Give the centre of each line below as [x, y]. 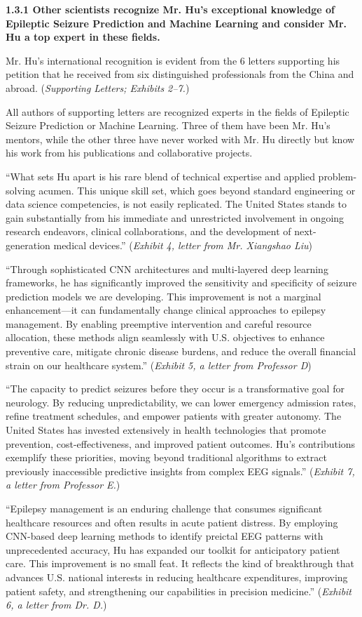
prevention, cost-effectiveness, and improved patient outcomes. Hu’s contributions [181, 443]
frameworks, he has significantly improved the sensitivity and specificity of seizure [181, 283]
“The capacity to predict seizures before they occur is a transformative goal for [175, 389]
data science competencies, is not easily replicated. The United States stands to [176, 204]
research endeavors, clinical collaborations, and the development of [148, 231]
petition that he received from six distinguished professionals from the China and [180, 74]
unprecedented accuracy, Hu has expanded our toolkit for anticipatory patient [173, 549]
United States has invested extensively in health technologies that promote [166, 430]
